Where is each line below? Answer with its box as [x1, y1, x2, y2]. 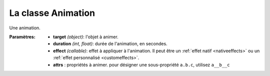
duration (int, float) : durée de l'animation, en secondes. [53, 41, 167, 47]
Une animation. [9, 25, 41, 31]
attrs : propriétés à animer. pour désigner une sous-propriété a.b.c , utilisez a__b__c [53, 62, 230, 68]
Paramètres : [9, 34, 36, 40]
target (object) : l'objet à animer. [53, 34, 118, 40]
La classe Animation [9, 7, 95, 18]
